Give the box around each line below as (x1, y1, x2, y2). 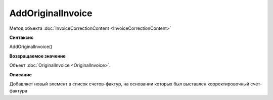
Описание (9, 71, 32, 78)
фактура (9, 88, 28, 94)
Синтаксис (9, 34, 34, 40)
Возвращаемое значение (9, 53, 66, 59)
